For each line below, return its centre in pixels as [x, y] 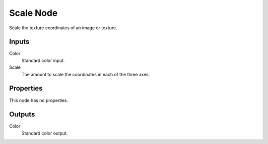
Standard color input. [43, 60]
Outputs [22, 115]
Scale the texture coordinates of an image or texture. [63, 28]
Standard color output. [45, 133]
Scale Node [33, 13]
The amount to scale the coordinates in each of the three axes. [86, 74]
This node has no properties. [39, 100]
